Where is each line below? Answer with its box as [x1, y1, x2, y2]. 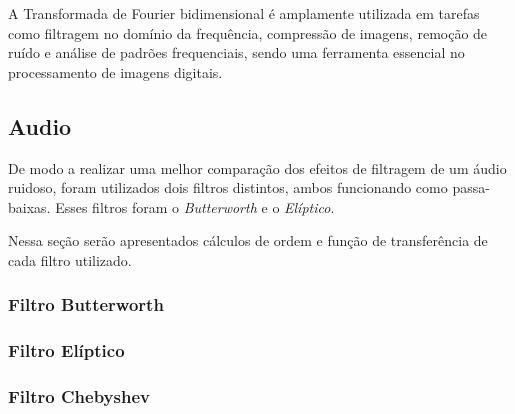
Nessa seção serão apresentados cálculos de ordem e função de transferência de [8, 230, 488, 251]
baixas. [8, 196, 51, 217]
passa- [452, 177, 490, 198]
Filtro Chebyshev [8, 384, 150, 409]
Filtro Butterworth [8, 292, 164, 317]
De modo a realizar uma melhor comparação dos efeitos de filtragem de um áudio [8, 157, 507, 178]
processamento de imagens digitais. [8, 61, 223, 82]
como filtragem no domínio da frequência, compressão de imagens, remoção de [8, 22, 488, 43]
